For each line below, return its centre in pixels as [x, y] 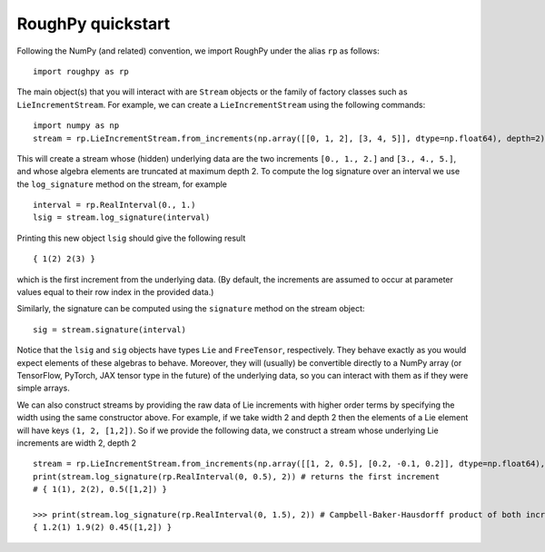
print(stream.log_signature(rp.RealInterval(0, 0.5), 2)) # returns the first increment [237, 476]
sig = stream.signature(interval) [109, 330]
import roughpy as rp [81, 71]
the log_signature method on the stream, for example [122, 184]
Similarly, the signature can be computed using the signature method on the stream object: [191, 309]
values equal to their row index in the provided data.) [115, 292]
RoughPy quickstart [94, 24]
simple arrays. [43, 388]
